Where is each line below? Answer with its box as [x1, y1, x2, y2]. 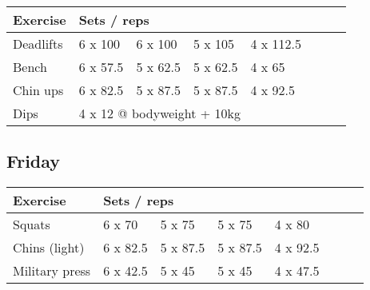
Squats [13, 215, 50, 234]
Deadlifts [13, 34, 63, 53]
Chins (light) [13, 238, 85, 257]
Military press [13, 261, 91, 280]
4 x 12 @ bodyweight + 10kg [78, 104, 241, 122]
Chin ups [13, 81, 64, 99]
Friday [6, 149, 61, 173]
